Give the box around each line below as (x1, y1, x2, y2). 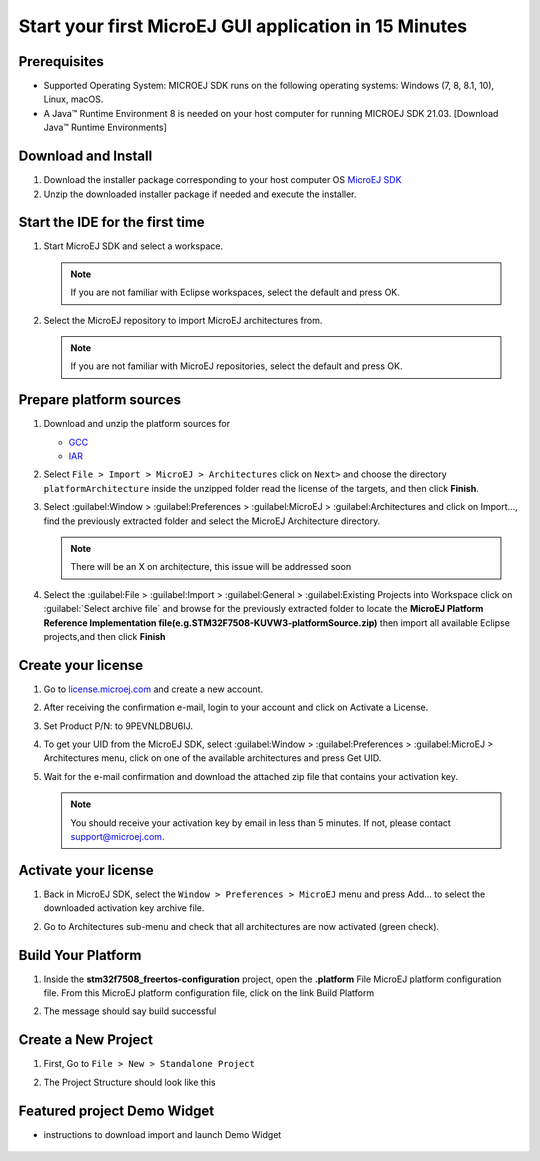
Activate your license (18, 861, 154, 879)
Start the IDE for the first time (18, 214, 205, 231)
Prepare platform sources (18, 391, 182, 409)
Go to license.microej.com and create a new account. (43, 683, 264, 695)
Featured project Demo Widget (18, 1102, 215, 1119)
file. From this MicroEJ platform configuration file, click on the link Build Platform (43, 987, 375, 999)
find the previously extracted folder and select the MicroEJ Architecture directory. (43, 515, 381, 527)
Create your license (18, 656, 144, 674)
